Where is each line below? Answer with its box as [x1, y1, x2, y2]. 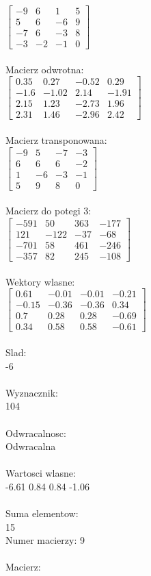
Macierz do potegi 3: [5, 203, 92, 218]
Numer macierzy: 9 [5, 533, 85, 547]
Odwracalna [5, 439, 56, 453]
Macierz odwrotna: [5, 62, 84, 76]
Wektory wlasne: [5, 274, 75, 288]
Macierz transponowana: [5, 133, 107, 147]
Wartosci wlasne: [5, 466, 76, 480]
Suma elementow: [5, 506, 79, 521]
